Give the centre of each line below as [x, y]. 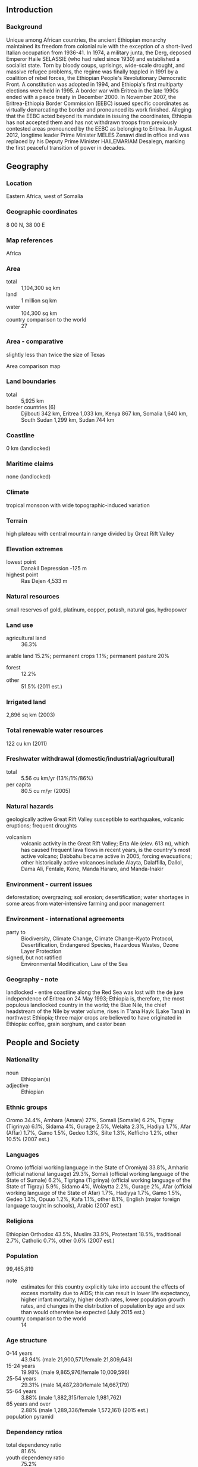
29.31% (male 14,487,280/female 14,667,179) [75, 1385]
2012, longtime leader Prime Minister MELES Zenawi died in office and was [98, 135]
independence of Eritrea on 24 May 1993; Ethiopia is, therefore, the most [95, 999]
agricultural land [26, 638]
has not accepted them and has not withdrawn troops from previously [92, 122]
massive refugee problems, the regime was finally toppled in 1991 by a [92, 72]
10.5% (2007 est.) [28, 1139]
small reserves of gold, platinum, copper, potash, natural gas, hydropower [97, 609]
